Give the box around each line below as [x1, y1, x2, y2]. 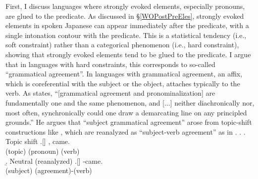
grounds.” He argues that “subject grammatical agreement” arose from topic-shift [5, 117, 252, 127]
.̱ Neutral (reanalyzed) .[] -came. [5, 155, 103, 166]
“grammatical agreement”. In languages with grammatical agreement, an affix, [5, 69, 243, 79]
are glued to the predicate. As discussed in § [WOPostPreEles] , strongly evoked [5, 10, 244, 21]
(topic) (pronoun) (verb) [5, 145, 80, 156]
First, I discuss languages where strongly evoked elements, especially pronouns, [5, 1, 245, 11]
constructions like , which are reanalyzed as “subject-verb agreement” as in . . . [5, 126, 246, 137]
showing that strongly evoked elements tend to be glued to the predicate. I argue [5, 49, 251, 59]
